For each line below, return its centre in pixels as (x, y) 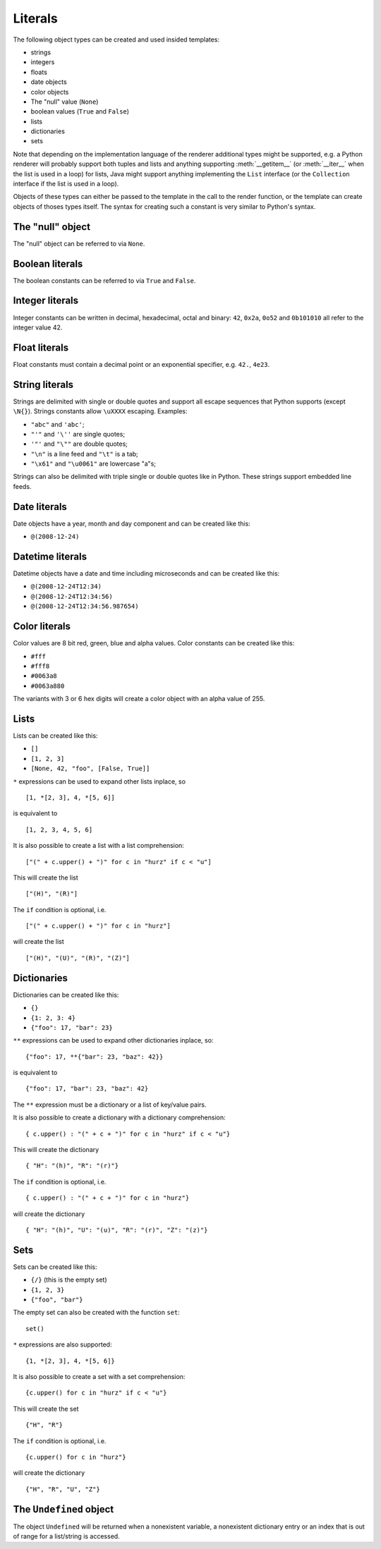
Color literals (42, 627)
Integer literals (46, 301)
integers (43, 62)
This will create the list (46, 877)
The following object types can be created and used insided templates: (116, 40)
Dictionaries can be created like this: (66, 995)
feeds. (22, 486)
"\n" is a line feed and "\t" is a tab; (85, 454)
